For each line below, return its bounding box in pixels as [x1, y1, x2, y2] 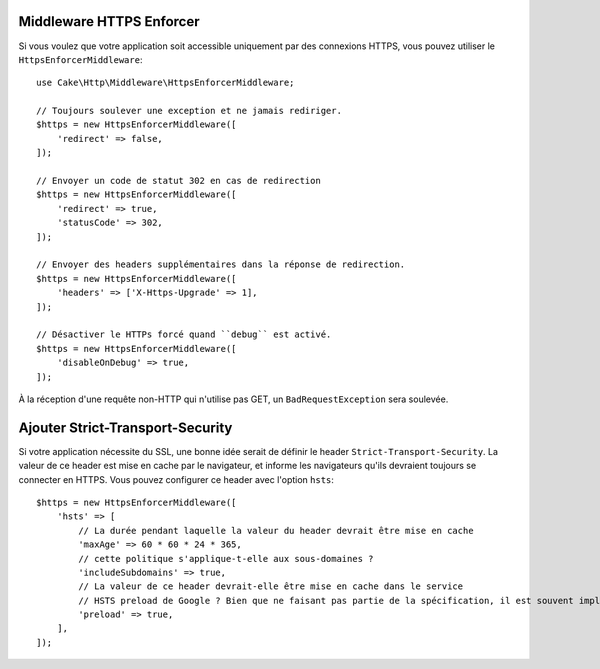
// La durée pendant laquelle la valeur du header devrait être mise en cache [78, 525, 474, 536]
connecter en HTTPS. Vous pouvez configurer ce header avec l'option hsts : [18, 473, 335, 485]
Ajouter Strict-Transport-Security [18, 419, 233, 436]
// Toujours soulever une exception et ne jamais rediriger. [36, 105, 342, 117]
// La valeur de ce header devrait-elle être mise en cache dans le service [78, 581, 464, 592]
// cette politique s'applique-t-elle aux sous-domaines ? [78, 553, 374, 564]
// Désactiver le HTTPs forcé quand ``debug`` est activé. [36, 329, 332, 340]
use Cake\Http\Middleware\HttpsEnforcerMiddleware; [36, 77, 295, 89]
